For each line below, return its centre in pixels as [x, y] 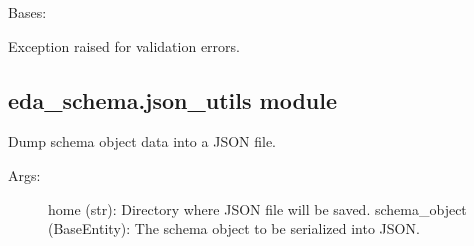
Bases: [27, 12]
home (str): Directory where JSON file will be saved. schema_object [257, 208]
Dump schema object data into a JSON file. [142, 141]
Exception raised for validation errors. [124, 45]
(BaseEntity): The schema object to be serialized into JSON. [234, 228]
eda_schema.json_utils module [173, 99]
